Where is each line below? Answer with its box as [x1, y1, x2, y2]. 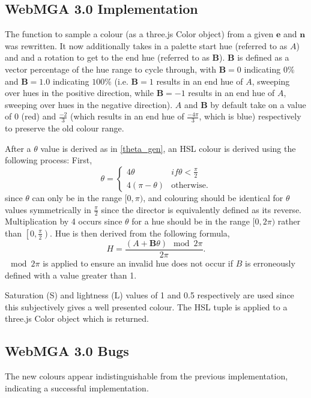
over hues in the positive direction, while [5, 86, 154, 99]
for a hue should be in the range [131, 215, 250, 228]
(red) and [21, 110, 56, 122]
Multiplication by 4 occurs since [5, 215, 122, 228]
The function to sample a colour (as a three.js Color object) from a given [5, 28, 274, 40]
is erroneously [244, 257, 295, 270]
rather [277, 215, 301, 228]
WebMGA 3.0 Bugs [5, 342, 129, 360]
